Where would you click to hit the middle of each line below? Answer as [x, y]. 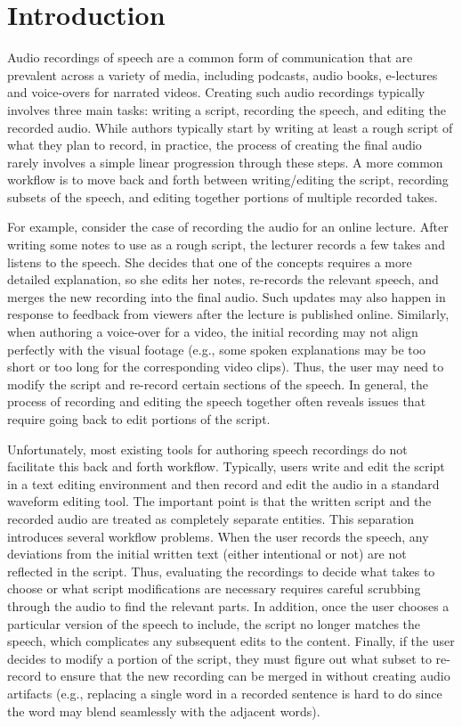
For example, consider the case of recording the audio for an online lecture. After [228, 227]
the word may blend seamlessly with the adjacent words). [164, 711]
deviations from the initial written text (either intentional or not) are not [207, 554]
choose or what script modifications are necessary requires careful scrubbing [214, 588]
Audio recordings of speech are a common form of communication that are [210, 57]
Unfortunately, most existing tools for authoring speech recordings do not [207, 449]
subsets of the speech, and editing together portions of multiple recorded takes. [223, 196]
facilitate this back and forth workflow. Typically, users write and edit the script [226, 466]
